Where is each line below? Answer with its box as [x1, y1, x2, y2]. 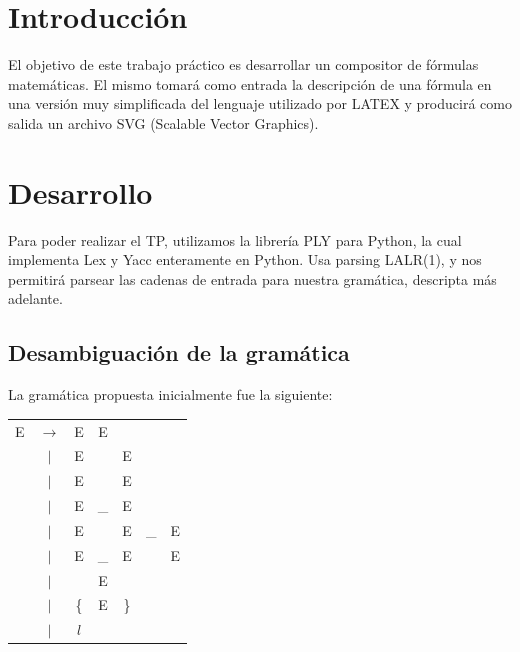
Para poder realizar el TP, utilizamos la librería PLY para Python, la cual [8, 229, 462, 250]
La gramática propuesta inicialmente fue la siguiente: [8, 384, 333, 405]
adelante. [8, 288, 63, 309]
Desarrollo [8, 171, 153, 212]
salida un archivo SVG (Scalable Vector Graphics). [8, 112, 319, 133]
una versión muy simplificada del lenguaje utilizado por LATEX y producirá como [8, 93, 512, 114]
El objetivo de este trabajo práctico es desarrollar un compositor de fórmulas [8, 54, 479, 75]
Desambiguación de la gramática [8, 337, 350, 368]
